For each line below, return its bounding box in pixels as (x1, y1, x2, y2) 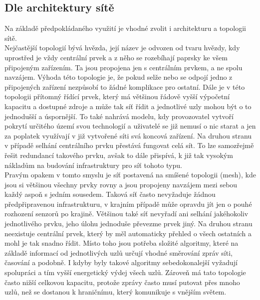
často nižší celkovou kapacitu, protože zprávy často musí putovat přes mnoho (4, 277, 240, 287)
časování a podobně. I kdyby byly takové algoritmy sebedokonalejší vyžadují (4, 257, 238, 268)
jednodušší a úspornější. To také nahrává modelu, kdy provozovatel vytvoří (4, 111, 234, 121)
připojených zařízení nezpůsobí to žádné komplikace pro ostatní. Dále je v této (4, 81, 245, 92)
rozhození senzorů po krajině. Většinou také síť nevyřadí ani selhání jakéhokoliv (4, 208, 249, 219)
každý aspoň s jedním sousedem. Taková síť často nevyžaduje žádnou (4, 189, 216, 199)
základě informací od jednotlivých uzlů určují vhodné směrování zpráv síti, (4, 247, 233, 258)
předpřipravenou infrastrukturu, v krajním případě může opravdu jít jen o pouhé (4, 198, 252, 209)
